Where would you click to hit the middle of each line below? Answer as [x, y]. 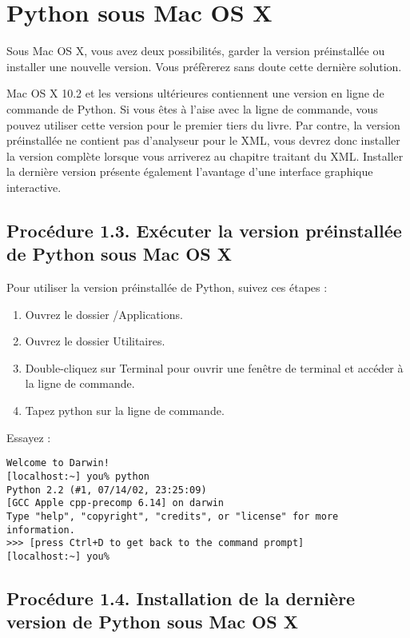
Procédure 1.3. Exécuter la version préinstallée [204, 230]
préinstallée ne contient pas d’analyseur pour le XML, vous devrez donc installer [203, 140]
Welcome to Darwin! [58, 463]
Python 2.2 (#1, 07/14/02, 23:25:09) [107, 490]
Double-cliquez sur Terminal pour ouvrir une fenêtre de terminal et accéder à [214, 367]
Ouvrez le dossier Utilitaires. [95, 341]
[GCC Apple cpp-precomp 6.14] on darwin [115, 503]
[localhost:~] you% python [78, 476]
